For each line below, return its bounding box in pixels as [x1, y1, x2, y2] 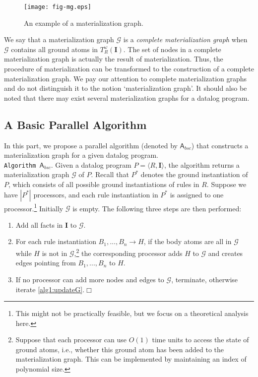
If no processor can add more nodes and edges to [15, 274, 164, 284]
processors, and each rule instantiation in [33, 189, 158, 199]
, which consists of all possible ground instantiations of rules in [8, 179, 199, 189]
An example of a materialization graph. [24, 17, 143, 28]
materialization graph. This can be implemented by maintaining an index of [15, 354, 247, 364]
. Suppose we [206, 179, 247, 189]
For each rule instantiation [15, 236, 96, 247]
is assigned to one [170, 189, 224, 199]
